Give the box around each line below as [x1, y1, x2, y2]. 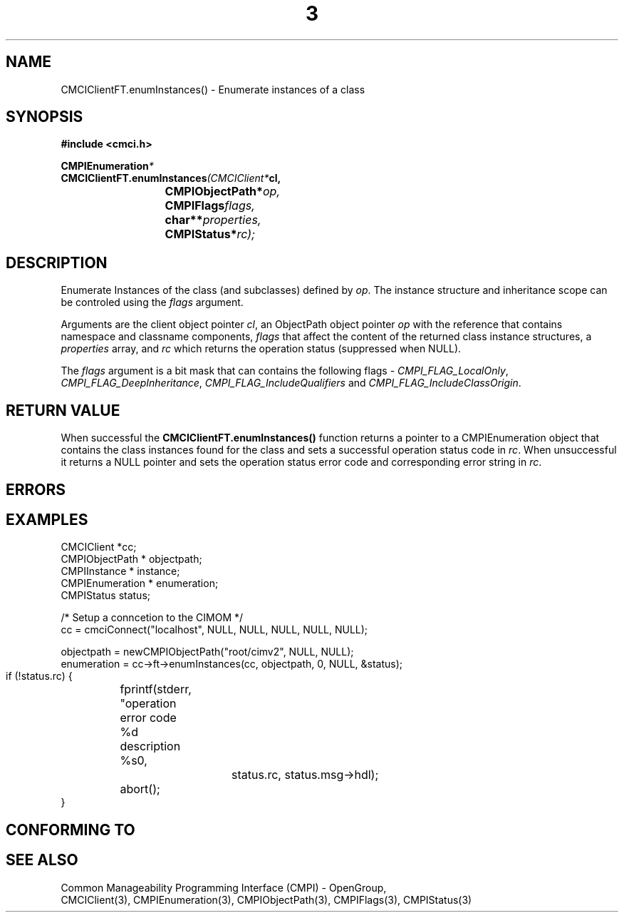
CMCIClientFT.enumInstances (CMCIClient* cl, [61, 172, 281, 185]
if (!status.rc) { [6, 670, 73, 683]
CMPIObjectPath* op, [165, 184, 281, 199]
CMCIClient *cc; [61, 541, 137, 554]
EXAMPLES [6, 510, 88, 529]
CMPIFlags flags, [165, 198, 255, 213]
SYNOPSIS [6, 108, 83, 126]
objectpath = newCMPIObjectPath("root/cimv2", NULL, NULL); [61, 646, 354, 658]
